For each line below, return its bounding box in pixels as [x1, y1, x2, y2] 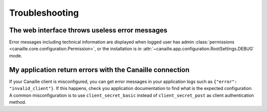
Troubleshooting [9, 7, 79, 18]
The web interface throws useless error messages [9, 26, 168, 34]
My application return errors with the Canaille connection [9, 65, 190, 74]
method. [9, 99, 27, 105]
